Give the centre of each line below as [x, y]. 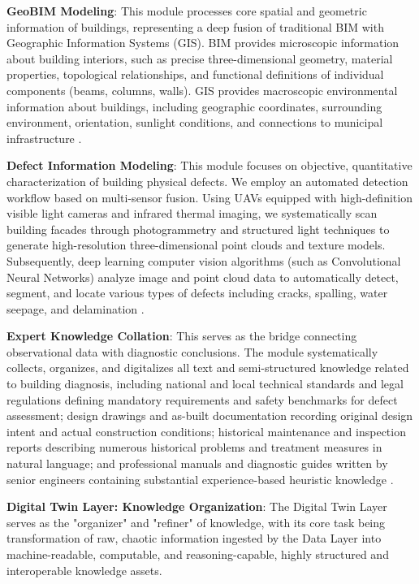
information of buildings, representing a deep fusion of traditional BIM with [195, 26]
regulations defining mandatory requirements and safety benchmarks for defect [202, 399]
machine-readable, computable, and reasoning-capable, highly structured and [198, 554]
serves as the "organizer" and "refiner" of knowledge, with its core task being [196, 522]
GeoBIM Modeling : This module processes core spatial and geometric [187, 11]
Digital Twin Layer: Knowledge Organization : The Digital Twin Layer [197, 506]
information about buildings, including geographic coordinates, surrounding [194, 106]
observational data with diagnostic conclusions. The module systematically [192, 351]
